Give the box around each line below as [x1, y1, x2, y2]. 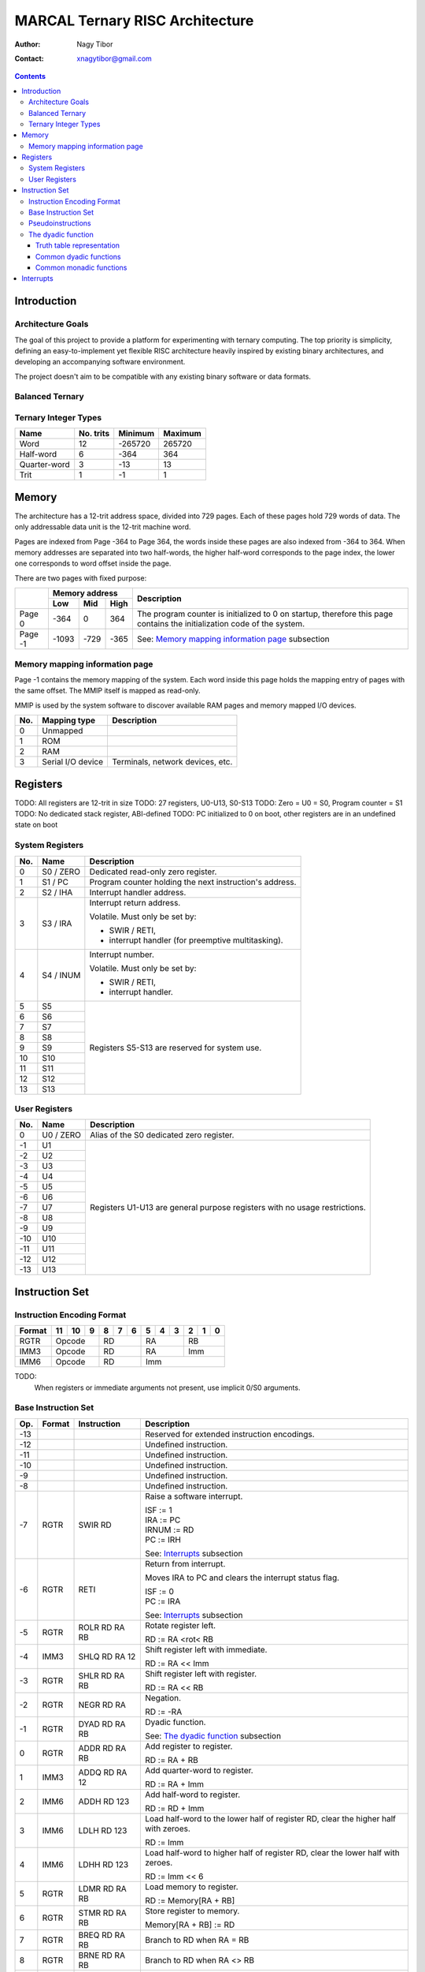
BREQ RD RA [78, 1929, 126, 1940]
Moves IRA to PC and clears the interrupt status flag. [144, 1572, 340, 1583]
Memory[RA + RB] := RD [144, 1919, 235, 1930]
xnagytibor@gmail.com [76, 54, 153, 63]
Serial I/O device [42, 756, 104, 768]
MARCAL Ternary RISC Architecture [14, 12, 254, 29]
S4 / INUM [42, 969, 81, 980]
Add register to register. [144, 1740, 233, 1751]
